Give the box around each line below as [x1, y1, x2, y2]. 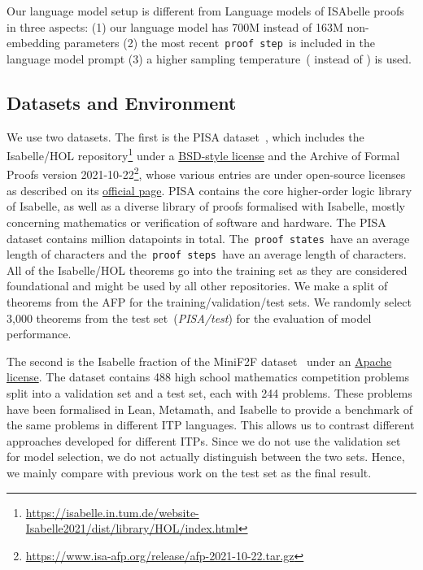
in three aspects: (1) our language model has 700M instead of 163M [7, 18, 343, 35]
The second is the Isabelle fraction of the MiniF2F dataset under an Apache [7, 352, 392, 369]
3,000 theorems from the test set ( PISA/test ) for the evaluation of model [7, 309, 372, 326]
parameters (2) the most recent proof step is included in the [63, 34, 375, 51]
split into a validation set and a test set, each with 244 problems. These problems [7, 384, 412, 401]
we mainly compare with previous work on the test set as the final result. [7, 463, 372, 481]
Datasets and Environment [7, 89, 237, 115]
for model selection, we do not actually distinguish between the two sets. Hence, [7, 448, 405, 465]
